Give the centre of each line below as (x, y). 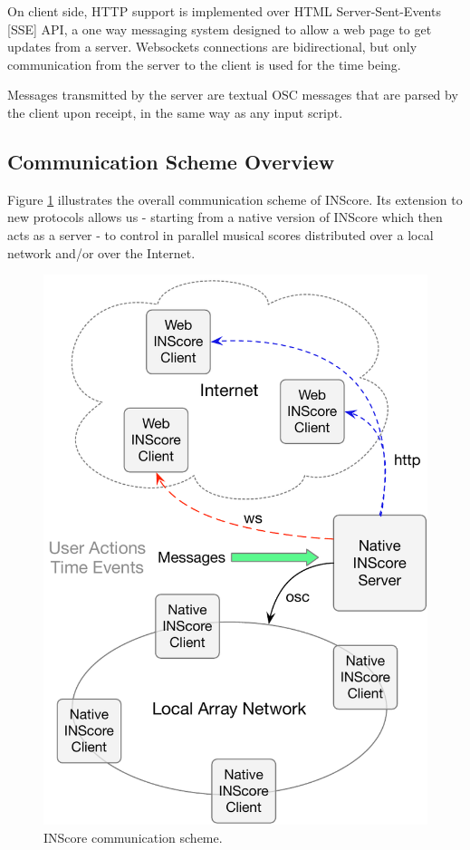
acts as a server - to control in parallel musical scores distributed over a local (221, 234)
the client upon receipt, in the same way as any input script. (175, 112)
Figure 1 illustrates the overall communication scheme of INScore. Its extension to (235, 199)
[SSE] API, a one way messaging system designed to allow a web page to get (220, 29)
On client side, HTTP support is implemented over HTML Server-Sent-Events (224, 11)
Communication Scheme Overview (171, 161)
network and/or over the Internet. (101, 252)
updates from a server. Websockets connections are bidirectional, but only (212, 47)
